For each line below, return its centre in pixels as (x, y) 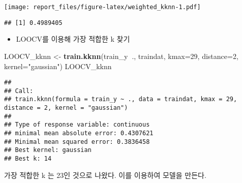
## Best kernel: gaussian (48, 150)
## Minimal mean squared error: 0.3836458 (77, 142)
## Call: (19, 91)
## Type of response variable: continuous (77, 125)
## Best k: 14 (28, 159)
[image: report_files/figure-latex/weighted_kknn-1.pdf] (102, 7)
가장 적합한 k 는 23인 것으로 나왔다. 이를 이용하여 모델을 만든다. (105, 175)
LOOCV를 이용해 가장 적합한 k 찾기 (73, 39)
